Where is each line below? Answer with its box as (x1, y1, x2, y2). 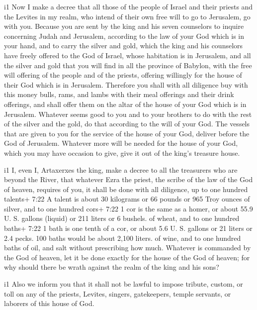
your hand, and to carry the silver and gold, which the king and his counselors (4, 40, 243, 51)
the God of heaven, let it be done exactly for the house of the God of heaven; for (4, 252, 250, 262)
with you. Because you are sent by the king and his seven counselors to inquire (4, 21, 244, 31)
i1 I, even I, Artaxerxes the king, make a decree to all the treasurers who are (4, 164, 238, 175)
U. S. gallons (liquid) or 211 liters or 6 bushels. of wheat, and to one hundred (4, 213, 240, 223)
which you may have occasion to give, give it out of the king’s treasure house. (4, 147, 240, 158)
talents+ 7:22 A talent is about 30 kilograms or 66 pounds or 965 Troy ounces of (4, 194, 250, 204)
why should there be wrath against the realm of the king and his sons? (4, 262, 219, 272)
